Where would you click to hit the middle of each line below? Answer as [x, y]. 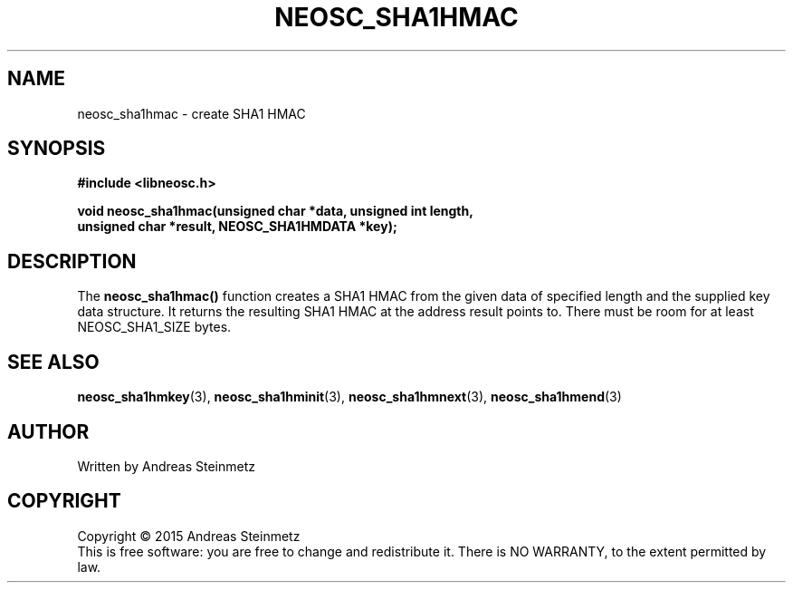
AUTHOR [48, 431]
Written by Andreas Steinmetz [167, 466]
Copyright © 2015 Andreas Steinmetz [189, 536]
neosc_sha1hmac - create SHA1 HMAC [191, 113]
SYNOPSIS [57, 149]
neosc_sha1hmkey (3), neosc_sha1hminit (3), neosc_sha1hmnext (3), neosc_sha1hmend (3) [349, 397]
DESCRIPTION [72, 261]
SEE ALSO [53, 362]
